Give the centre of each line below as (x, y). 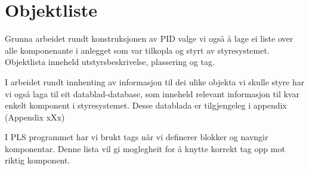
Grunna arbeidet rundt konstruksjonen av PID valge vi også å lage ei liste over (149, 38)
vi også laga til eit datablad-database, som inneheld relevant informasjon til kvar (152, 93)
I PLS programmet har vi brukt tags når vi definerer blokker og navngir (137, 137)
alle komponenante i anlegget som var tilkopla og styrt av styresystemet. (137, 50)
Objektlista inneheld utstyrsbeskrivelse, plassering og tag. (110, 62)
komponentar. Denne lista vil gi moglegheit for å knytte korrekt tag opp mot (145, 148)
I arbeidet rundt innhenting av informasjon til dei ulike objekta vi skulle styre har (155, 81)
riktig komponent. (38, 160)
